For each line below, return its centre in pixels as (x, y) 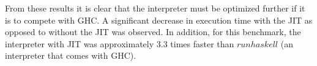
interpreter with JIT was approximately (80, 43)
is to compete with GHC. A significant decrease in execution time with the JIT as (159, 20)
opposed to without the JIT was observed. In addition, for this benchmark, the (153, 32)
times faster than (202, 43)
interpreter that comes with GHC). (71, 55)
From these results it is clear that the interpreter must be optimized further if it (155, 8)
